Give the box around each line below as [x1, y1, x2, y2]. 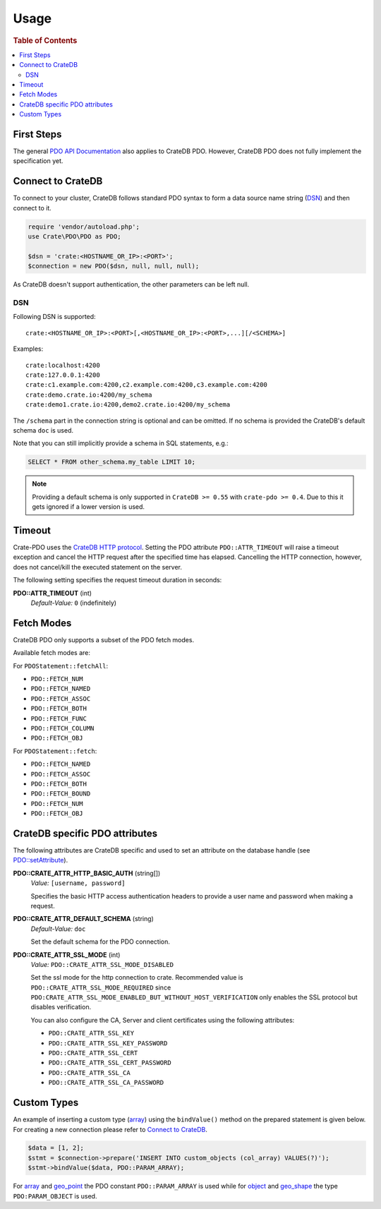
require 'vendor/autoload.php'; [28, 222, 140, 231]
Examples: [13, 344, 44, 353]
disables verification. [30, 1003, 92, 1011]
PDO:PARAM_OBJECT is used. [13, 1191, 97, 1200]
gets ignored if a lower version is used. [32, 503, 145, 511]
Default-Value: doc [30, 925, 86, 933]
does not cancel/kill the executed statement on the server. [13, 563, 183, 571]
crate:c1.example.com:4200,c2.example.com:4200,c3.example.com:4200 [25, 381, 267, 389]
